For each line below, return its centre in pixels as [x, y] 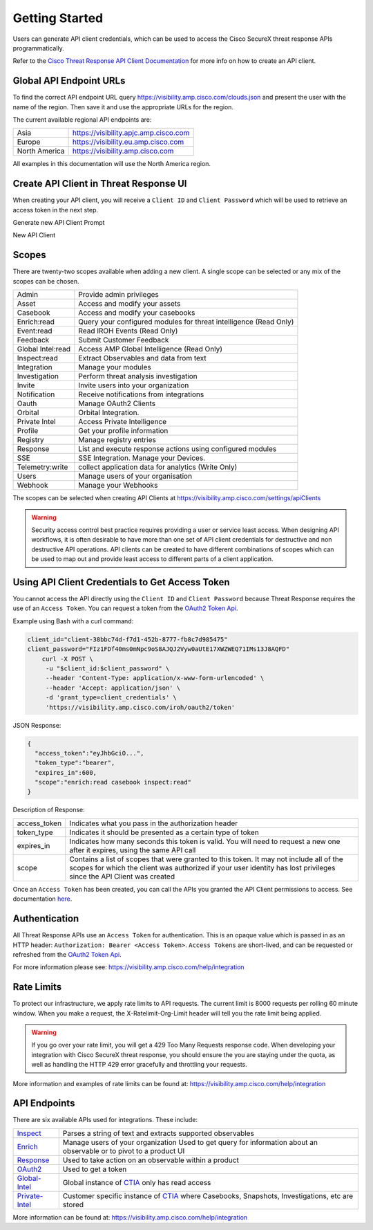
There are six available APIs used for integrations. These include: [105, 1120]
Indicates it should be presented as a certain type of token [164, 832]
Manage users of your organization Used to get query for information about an [190, 1142]
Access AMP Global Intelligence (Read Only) [151, 349]
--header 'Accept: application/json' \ [113, 688]
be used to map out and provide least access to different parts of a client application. [152, 559]
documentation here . [42, 899]
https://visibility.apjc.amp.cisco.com [131, 133]
